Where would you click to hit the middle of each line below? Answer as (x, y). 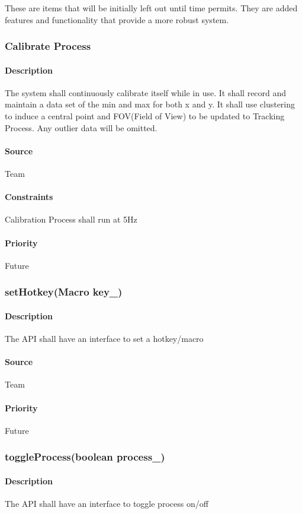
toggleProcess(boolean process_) (85, 457)
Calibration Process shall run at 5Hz (71, 219)
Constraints (29, 197)
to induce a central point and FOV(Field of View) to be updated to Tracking (145, 116)
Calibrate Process (48, 46)
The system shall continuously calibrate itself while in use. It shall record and (146, 92)
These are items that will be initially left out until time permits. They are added (151, 8)
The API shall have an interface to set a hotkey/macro (104, 339)
